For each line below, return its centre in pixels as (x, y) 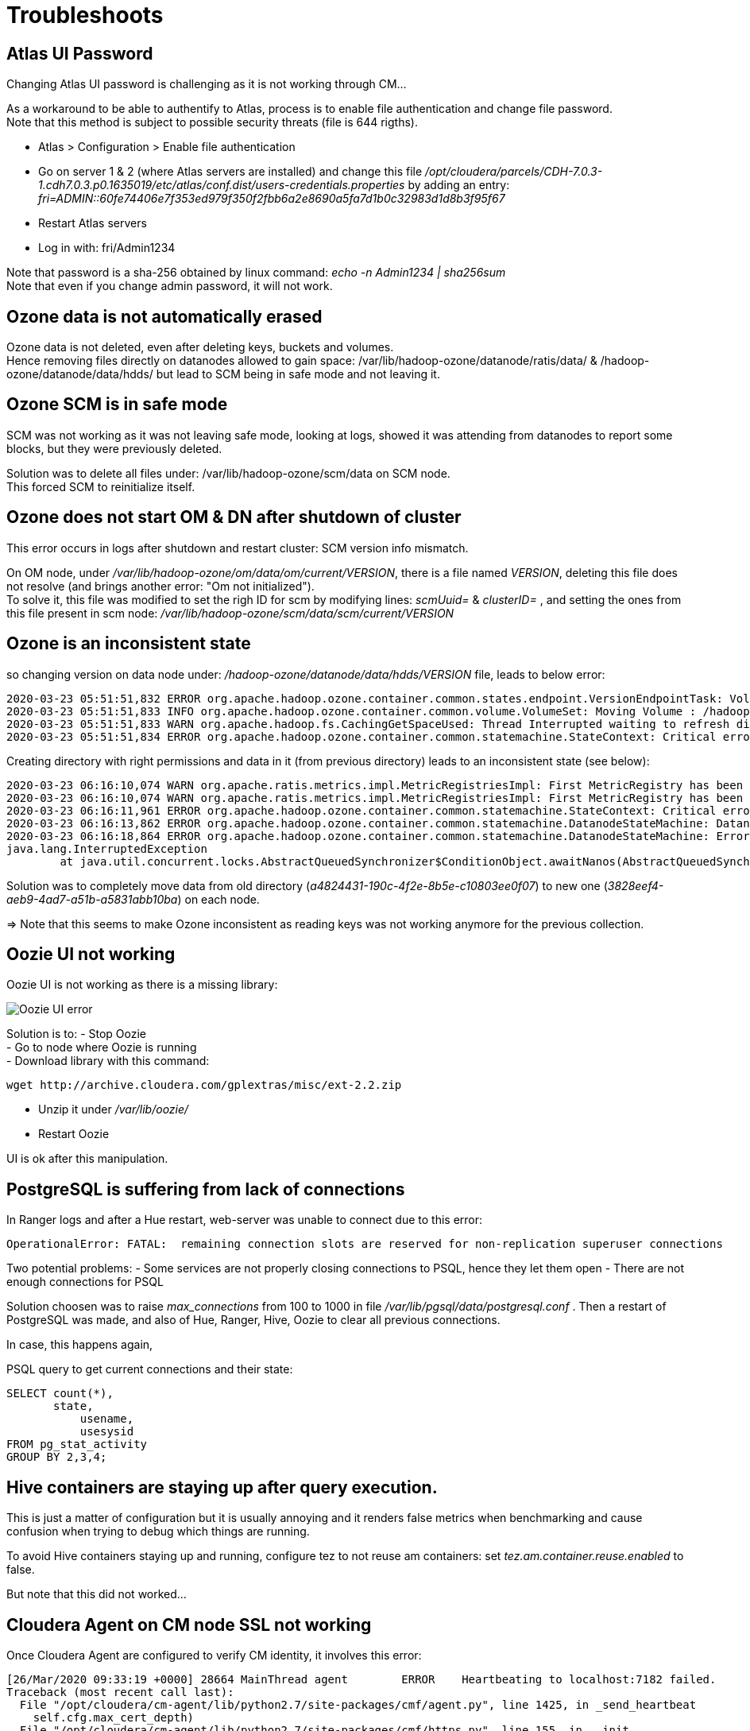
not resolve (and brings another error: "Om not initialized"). (160, 586)
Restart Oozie (74, 1134)
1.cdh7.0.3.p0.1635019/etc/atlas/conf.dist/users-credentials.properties (222, 185)
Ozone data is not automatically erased (164, 316)
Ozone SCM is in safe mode (117, 405)
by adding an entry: (459, 185)
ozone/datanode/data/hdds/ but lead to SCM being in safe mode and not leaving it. (223, 374)
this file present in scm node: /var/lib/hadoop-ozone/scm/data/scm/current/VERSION (230, 613)
